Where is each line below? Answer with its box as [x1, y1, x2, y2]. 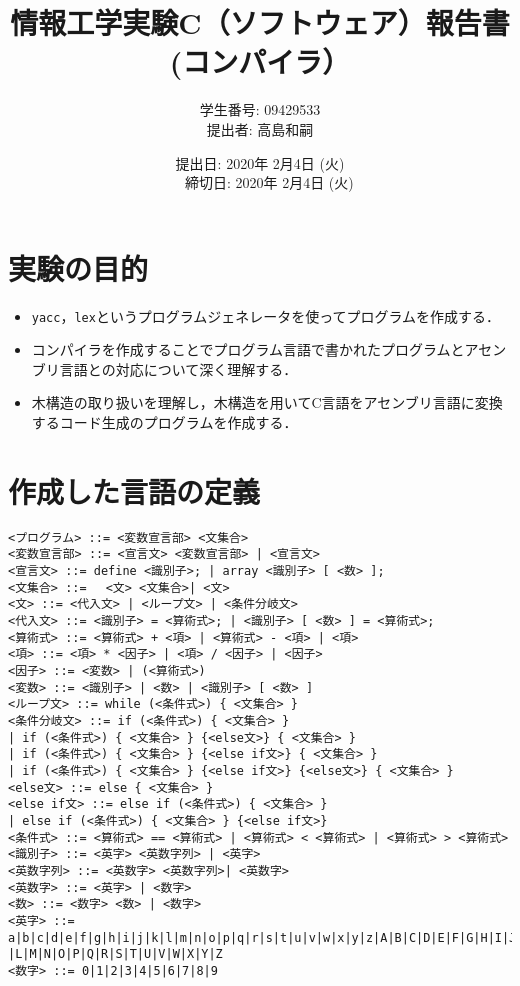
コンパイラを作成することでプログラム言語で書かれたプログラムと [31, 339, 465, 360]
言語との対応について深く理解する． [59, 358, 298, 379]
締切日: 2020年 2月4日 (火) [184, 172, 354, 193]
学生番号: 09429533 [199, 99, 321, 120]
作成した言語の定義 [8, 470, 261, 511]
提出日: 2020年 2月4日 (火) [175, 152, 345, 173]
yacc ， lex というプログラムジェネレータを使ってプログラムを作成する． [31, 305, 501, 326]
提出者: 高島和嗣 [206, 118, 314, 139]
